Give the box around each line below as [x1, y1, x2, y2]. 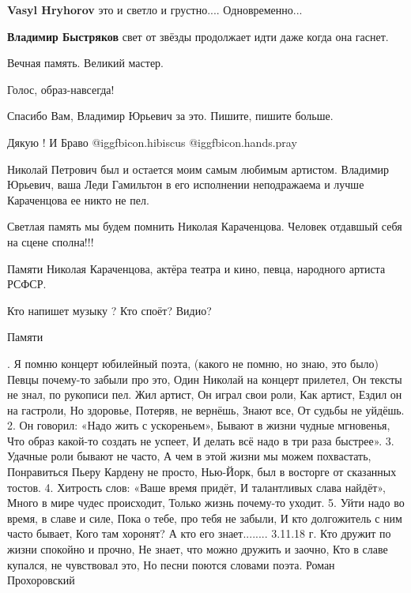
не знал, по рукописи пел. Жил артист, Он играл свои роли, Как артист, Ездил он [7, 386, 402, 403]
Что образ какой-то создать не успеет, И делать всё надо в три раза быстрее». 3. [7, 432, 394, 449]
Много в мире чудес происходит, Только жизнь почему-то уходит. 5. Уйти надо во [7, 494, 405, 511]
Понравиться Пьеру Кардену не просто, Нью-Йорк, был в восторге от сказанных [7, 464, 397, 480]
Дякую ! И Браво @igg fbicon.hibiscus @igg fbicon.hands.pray [7, 133, 297, 150]
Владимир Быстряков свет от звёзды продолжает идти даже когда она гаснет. [7, 28, 389, 44]
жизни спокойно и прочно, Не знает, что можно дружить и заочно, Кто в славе [7, 541, 388, 557]
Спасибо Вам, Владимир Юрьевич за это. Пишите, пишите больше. [7, 107, 334, 124]
